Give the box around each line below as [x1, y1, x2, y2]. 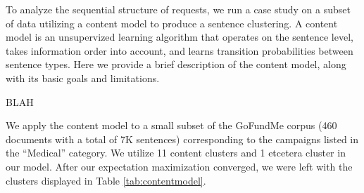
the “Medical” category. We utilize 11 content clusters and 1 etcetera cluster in [6, 145, 346, 160]
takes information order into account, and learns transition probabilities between [6, 43, 353, 58]
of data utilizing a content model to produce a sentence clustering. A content [6, 15, 338, 30]
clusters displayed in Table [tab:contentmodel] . [6, 173, 206, 187]
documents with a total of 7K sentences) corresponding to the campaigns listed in [6, 131, 359, 146]
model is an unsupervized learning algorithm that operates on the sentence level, [6, 29, 353, 44]
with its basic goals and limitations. [6, 70, 160, 85]
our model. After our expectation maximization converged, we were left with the [6, 159, 353, 173]
